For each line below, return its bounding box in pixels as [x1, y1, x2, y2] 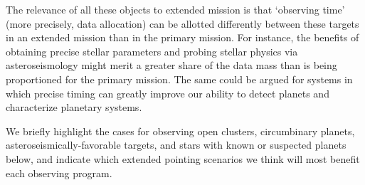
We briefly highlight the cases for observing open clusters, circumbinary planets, [6, 123, 355, 138]
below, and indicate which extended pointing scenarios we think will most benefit [6, 151, 360, 166]
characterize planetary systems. [6, 100, 142, 115]
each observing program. [6, 165, 112, 180]
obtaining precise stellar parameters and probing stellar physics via [6, 43, 298, 58]
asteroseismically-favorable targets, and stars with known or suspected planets [6, 137, 347, 152]
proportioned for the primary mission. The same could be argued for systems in [6, 71, 353, 86]
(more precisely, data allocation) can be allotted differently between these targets [6, 16, 359, 31]
